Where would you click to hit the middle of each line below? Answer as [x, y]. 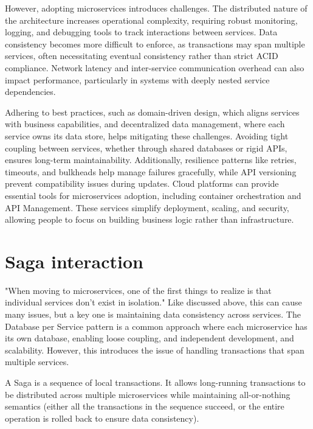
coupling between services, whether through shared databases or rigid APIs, [146, 148]
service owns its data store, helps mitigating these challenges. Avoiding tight [147, 135]
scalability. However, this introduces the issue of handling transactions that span [155, 350]
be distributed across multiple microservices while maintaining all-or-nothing [148, 394]
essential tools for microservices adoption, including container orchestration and [153, 195]
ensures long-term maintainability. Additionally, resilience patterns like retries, [151, 160]
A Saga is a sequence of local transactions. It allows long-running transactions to [155, 382]
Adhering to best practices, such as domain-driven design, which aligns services [152, 112]
